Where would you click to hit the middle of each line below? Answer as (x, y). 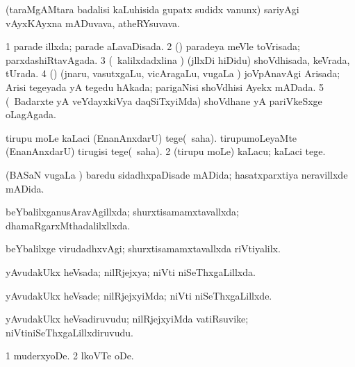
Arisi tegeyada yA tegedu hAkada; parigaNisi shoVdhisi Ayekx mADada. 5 (165, 87)
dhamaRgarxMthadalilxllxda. (68, 225)
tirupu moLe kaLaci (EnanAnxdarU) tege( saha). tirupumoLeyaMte (151, 137)
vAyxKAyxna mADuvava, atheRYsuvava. (93, 23)
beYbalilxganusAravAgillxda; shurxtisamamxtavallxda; (122, 212)
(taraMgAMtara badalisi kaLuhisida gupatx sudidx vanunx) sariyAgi (152, 9)
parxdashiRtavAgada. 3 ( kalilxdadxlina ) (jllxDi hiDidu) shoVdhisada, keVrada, (178, 59)
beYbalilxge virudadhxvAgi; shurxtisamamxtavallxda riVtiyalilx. (143, 248)
